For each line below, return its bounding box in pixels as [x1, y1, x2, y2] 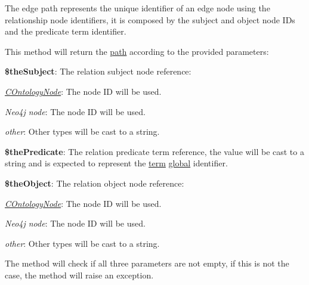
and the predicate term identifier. [5, 25, 126, 38]
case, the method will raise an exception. [5, 268, 154, 281]
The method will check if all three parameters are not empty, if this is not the [5, 257, 289, 269]
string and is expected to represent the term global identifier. [5, 157, 228, 169]
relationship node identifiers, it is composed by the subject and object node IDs [5, 13, 295, 26]
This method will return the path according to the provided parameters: [5, 45, 269, 57]
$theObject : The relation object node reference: [5, 176, 184, 189]
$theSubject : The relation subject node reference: [5, 65, 191, 78]
